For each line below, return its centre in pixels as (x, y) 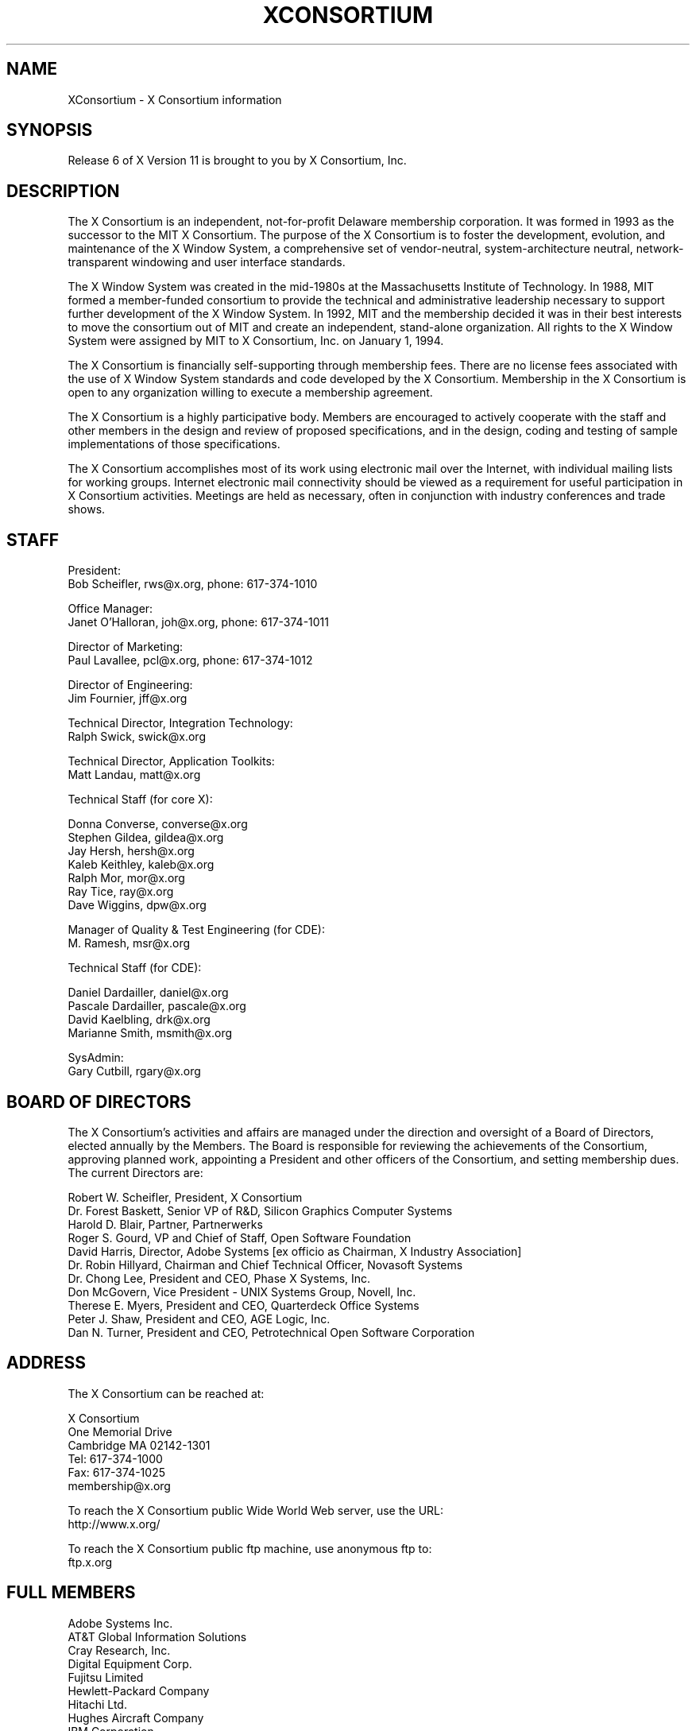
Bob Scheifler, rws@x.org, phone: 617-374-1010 (193, 584)
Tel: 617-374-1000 (115, 1458)
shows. (87, 509)
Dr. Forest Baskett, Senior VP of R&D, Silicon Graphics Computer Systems (260, 1210)
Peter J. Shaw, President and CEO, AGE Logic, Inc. (199, 1319)
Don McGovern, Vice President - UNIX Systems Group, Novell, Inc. (242, 1291)
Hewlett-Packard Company (139, 1690)
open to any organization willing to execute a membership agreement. (250, 393)
